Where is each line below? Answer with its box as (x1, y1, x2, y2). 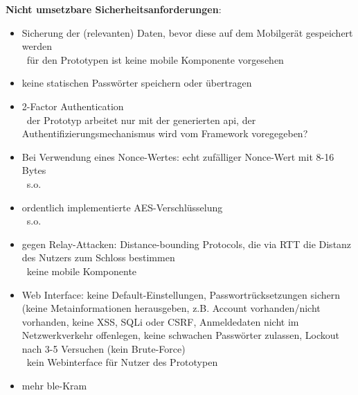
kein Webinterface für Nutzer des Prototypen (26, 355, 218, 369)
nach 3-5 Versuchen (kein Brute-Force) (21, 341, 186, 355)
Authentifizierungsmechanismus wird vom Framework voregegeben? (21, 126, 308, 141)
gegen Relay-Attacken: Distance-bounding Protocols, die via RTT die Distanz (21, 236, 352, 251)
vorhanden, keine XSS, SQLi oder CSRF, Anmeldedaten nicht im (21, 314, 299, 328)
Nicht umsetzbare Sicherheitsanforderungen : (6, 2, 222, 16)
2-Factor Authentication (21, 98, 124, 113)
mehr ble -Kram (21, 378, 87, 393)
